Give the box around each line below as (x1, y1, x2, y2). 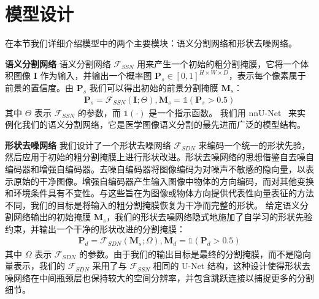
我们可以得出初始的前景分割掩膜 (89, 81, 218, 94)
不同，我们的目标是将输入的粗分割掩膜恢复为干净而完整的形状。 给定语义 (5, 198, 300, 211)
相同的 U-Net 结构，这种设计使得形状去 (153, 259, 311, 272)
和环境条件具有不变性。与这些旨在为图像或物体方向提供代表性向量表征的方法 (5, 186, 314, 199)
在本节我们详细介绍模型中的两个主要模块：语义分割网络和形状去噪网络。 (5, 37, 297, 50)
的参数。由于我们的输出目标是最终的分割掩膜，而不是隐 (79, 247, 302, 260)
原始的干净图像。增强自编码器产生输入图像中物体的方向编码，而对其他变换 (13, 174, 314, 187)
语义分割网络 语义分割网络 (5, 57, 111, 70)
